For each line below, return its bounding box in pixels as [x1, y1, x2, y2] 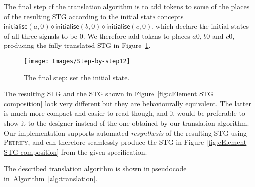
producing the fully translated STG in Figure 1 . [4, 40, 151, 50]
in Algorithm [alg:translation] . [4, 173, 98, 183]
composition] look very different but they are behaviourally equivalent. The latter [4, 98, 251, 108]
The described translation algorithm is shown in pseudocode [4, 163, 187, 174]
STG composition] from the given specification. [4, 146, 147, 157]
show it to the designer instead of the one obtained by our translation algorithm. [4, 118, 249, 128]
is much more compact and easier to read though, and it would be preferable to [4, 108, 245, 118]
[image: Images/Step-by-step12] [24, 57, 130, 65]
